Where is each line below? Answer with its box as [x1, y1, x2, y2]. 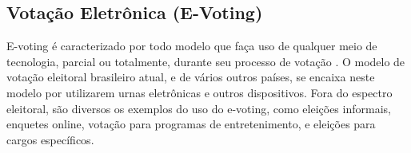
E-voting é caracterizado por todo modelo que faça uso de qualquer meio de [6, 37, 377, 54]
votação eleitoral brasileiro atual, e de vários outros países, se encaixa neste [6, 69, 375, 85]
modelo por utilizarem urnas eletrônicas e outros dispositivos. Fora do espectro [6, 84, 393, 100]
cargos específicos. [6, 131, 94, 147]
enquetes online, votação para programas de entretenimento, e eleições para [6, 116, 376, 132]
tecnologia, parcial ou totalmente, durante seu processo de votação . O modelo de [6, 53, 405, 69]
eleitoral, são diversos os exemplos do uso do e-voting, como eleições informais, [6, 100, 391, 116]
